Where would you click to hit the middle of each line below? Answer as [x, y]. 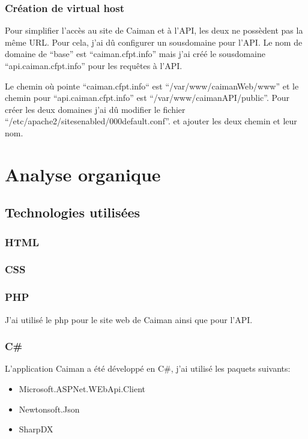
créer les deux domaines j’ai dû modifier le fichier [95, 109]
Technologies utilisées [73, 212]
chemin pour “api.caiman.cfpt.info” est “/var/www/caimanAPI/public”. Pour [147, 98]
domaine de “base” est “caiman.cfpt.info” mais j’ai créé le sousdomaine [135, 54]
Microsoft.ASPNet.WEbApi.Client [82, 389]
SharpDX [36, 429]
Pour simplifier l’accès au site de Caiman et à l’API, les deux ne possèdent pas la [154, 30]
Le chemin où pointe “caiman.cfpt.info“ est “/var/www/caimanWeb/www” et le [152, 86]
